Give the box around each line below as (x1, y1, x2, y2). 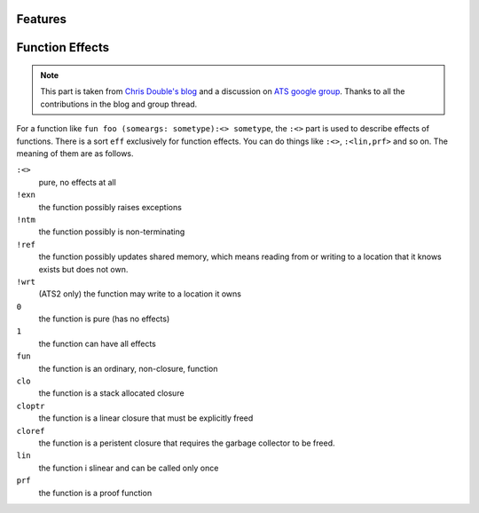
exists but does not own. (38, 264, 129, 274)
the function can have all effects (38, 338, 157, 349)
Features (16, 12, 67, 27)
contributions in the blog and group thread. (40, 99, 198, 109)
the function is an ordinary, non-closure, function (38, 363, 218, 374)
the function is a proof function (38, 487, 153, 498)
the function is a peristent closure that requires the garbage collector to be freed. (38, 438, 336, 448)
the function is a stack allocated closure (38, 388, 185, 399)
